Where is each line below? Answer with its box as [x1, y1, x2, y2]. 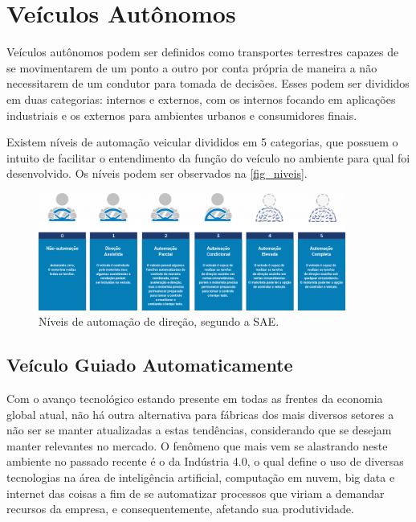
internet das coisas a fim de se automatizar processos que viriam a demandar [6, 484, 385, 501]
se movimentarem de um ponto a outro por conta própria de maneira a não [6, 59, 377, 76]
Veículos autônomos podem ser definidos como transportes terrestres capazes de [6, 43, 399, 60]
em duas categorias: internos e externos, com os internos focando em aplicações [6, 90, 396, 107]
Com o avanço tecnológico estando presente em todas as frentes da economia [6, 389, 383, 406]
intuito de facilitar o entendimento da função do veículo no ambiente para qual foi [6, 149, 410, 166]
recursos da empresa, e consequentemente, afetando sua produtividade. [6, 500, 354, 517]
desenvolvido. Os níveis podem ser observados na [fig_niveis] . [6, 165, 308, 182]
